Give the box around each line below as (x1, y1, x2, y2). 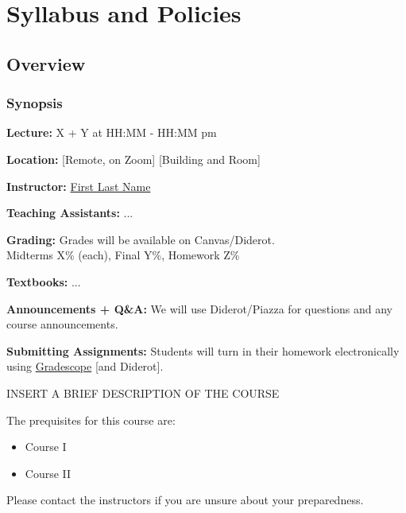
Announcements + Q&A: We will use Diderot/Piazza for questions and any (6, 300, 393, 317)
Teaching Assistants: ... (6, 204, 133, 221)
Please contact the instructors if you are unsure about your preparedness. (6, 492, 364, 508)
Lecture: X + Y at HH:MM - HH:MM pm (6, 124, 217, 141)
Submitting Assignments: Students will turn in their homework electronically (6, 342, 400, 359)
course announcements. (6, 316, 118, 332)
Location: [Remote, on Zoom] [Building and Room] (6, 150, 261, 167)
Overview (6, 51, 86, 76)
